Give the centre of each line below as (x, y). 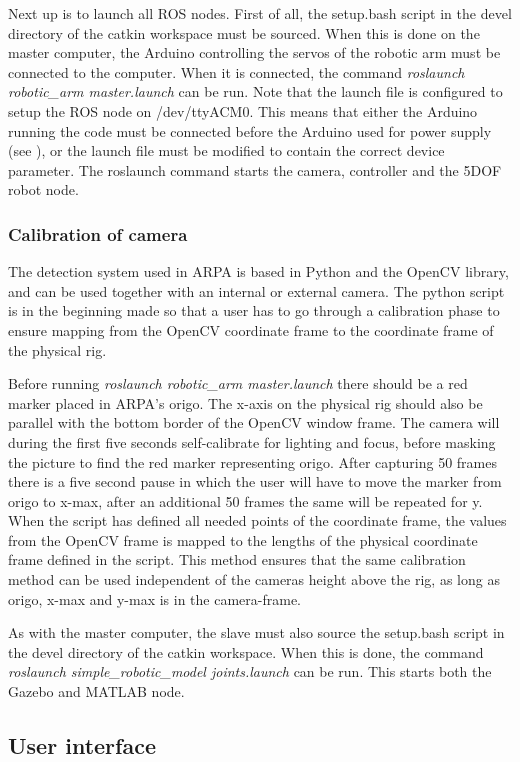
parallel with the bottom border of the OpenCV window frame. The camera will (254, 422)
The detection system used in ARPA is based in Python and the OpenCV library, (258, 271)
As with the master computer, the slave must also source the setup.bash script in (256, 632)
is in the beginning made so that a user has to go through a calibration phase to (254, 310)
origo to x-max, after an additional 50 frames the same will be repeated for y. (245, 500)
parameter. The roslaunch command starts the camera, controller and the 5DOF (255, 169)
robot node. (43, 189)
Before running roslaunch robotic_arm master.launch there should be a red (238, 383)
